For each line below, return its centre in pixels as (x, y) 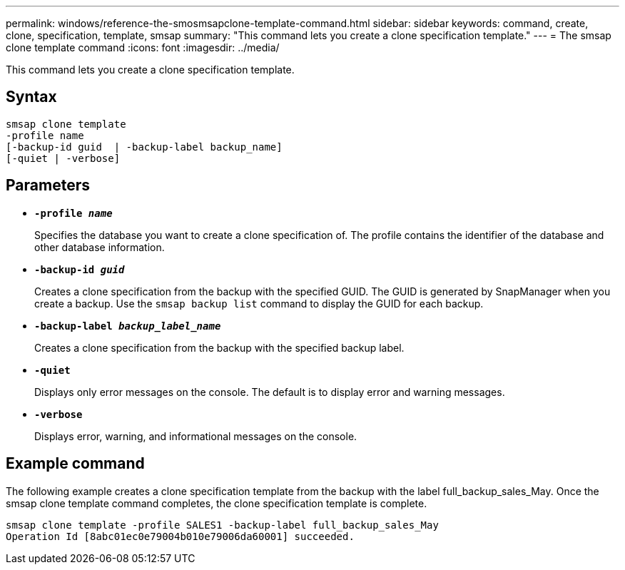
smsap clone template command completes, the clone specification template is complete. (217, 503)
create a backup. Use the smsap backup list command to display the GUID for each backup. (259, 303)
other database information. (100, 247)
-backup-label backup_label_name (128, 326)
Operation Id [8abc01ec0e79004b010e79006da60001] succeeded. (180, 536)
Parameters (48, 185)
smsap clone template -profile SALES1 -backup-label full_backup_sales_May (222, 525)
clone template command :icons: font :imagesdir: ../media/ (143, 47)
